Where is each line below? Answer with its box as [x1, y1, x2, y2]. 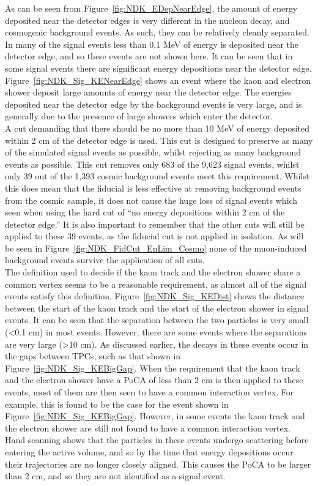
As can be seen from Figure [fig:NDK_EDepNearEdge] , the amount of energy [5, 2, 298, 14]
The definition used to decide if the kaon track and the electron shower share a [5, 266, 301, 279]
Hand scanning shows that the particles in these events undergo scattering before [5, 433, 309, 446]
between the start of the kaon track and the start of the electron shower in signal [5, 301, 309, 314]
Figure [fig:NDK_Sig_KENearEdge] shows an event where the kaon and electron [5, 73, 311, 86]
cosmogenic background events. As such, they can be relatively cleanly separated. [5, 26, 309, 39]
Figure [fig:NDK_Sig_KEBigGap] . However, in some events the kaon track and [5, 409, 305, 422]
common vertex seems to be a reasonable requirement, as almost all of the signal [5, 277, 307, 290]
